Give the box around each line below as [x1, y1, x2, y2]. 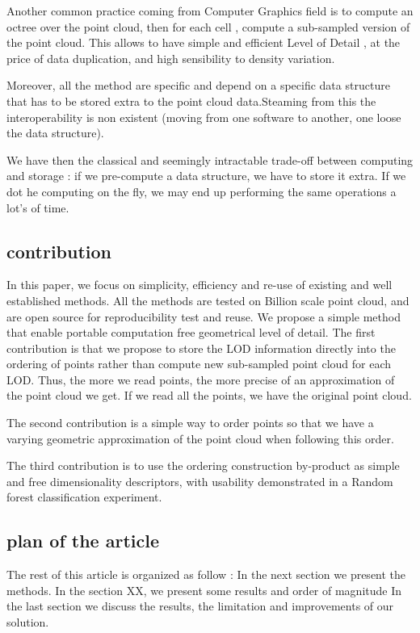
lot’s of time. [6, 199, 69, 216]
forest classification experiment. [6, 488, 162, 505]
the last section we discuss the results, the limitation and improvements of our [6, 597, 394, 614]
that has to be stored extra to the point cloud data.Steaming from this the [6, 92, 376, 109]
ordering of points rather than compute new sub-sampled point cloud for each [6, 355, 392, 372]
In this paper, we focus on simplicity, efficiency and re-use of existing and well [6, 276, 393, 293]
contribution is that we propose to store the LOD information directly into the [6, 339, 396, 356]
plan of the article [6, 528, 159, 553]
